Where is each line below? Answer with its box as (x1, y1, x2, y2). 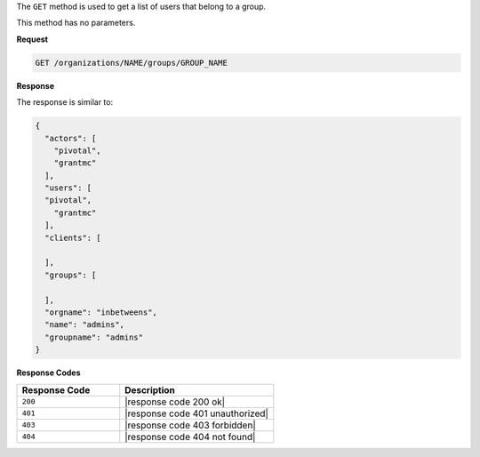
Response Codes (16, 367, 81, 378)
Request (16, 34, 49, 44)
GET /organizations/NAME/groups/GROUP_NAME (35, 58, 228, 68)
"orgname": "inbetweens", (44, 307, 157, 317)
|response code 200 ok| (124, 396, 226, 408)
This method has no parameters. (16, 18, 136, 28)
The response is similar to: (16, 97, 114, 108)
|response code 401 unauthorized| (124, 407, 268, 420)
